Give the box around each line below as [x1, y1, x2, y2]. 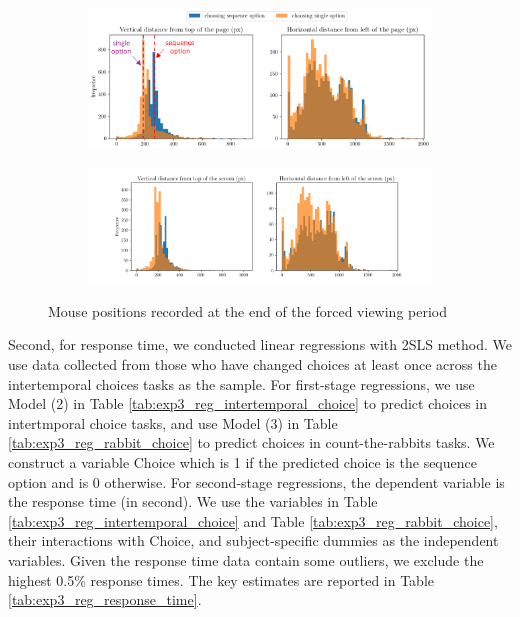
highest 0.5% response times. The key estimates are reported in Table [8, 569, 435, 590]
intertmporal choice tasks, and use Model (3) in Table [8, 412, 338, 433]
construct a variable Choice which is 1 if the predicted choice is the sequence [8, 451, 477, 472]
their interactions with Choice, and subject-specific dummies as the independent [8, 530, 499, 551]
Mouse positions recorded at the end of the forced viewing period [48, 300, 448, 321]
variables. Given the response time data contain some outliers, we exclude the [8, 549, 484, 570]
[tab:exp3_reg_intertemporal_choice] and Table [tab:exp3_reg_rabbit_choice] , [8, 510, 498, 531]
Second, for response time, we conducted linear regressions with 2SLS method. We [8, 334, 512, 355]
